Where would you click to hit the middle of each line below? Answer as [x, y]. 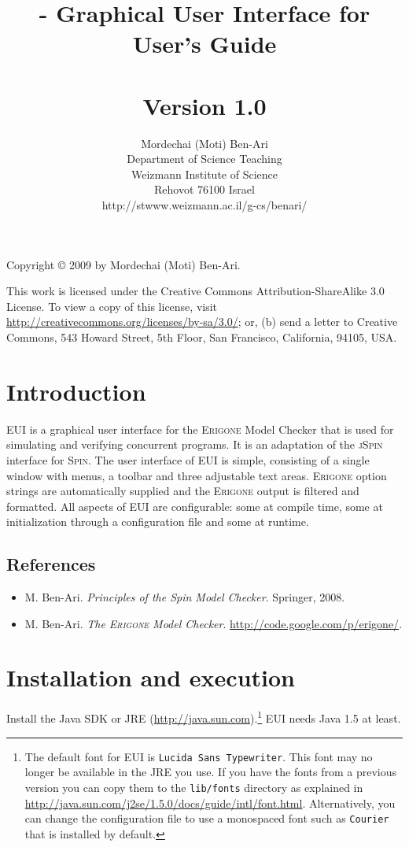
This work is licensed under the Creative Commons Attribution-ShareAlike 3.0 [195, 291]
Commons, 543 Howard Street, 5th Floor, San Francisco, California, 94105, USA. [202, 337]
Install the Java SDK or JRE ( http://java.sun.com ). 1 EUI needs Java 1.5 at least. [204, 717]
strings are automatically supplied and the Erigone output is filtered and [183, 491]
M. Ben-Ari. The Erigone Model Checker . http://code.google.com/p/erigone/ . [214, 623]
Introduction [76, 391]
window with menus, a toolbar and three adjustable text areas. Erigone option [197, 475]
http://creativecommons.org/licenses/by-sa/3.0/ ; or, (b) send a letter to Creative [202, 322]
